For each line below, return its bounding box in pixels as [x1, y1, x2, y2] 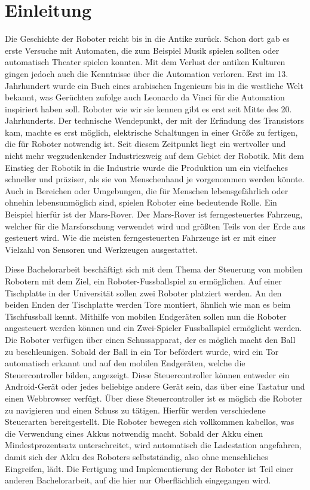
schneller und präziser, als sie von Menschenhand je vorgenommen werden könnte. [5, 173, 305, 185]
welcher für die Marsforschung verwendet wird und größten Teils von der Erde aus [5, 219, 305, 232]
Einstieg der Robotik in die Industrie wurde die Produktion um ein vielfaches [5, 161, 288, 173]
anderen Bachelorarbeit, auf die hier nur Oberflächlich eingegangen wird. [5, 474, 271, 486]
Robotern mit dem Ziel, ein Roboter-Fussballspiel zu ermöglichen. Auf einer [5, 275, 282, 287]
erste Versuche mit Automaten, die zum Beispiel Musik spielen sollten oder [5, 44, 280, 56]
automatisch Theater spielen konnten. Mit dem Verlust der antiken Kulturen [5, 56, 286, 68]
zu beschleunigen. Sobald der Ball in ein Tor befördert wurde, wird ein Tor [5, 345, 279, 357]
